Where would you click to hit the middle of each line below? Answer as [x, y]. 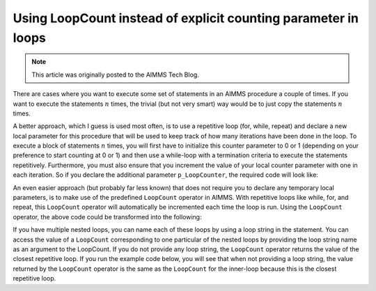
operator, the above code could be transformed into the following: [107, 217]
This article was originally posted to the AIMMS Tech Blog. [116, 74]
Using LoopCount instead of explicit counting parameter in [186, 18]
